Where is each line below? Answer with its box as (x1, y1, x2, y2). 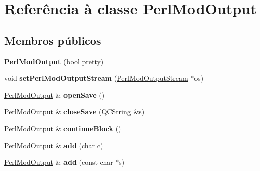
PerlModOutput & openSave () (4, 89, 105, 100)
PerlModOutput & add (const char (4, 157, 113, 167)
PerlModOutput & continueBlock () (4, 123, 121, 133)
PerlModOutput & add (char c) (4, 140, 103, 150)
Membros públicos (4, 32, 101, 48)
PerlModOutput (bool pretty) (4, 56, 104, 66)
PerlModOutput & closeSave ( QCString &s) (4, 106, 145, 117)
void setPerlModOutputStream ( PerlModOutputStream (4, 73, 188, 83)
